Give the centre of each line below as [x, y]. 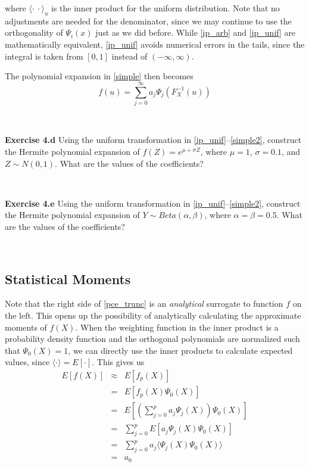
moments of [26, 327]
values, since [27, 362]
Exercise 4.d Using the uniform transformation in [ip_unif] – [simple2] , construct [153, 140]
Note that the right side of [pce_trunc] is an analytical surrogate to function [144, 303]
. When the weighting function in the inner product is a [177, 327]
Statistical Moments [68, 278]
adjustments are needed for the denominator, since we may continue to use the [148, 21]
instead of [129, 56]
